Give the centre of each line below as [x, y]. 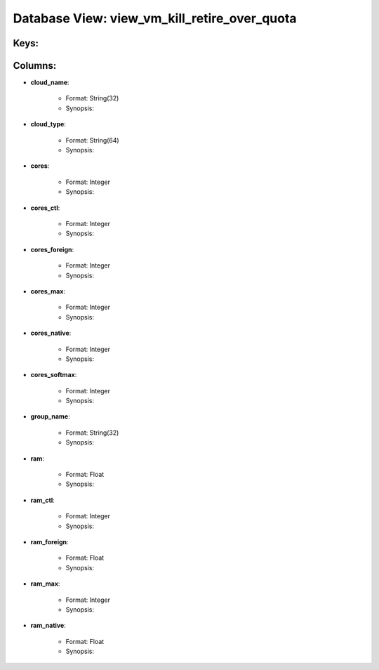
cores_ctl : [45, 208]
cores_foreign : [52, 249]
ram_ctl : [43, 500]
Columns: [35, 66]
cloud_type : [48, 124]
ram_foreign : [50, 541]
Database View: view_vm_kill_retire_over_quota [155, 18]
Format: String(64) [92, 140]
